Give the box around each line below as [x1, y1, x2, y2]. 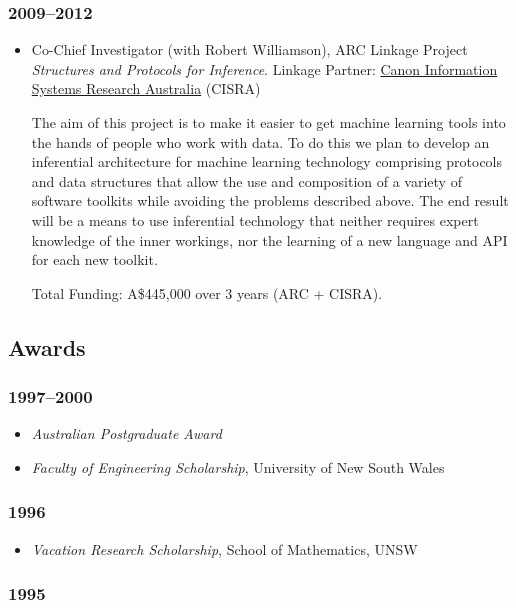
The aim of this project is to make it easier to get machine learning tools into [31, 112, 506, 132]
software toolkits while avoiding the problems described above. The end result [31, 190, 509, 211]
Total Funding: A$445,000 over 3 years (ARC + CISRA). [31, 282, 383, 303]
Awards [8, 331, 86, 362]
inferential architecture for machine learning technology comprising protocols [31, 151, 503, 172]
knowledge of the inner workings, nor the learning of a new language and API [31, 229, 508, 250]
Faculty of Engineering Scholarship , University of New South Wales [31, 456, 445, 477]
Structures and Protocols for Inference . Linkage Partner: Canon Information [31, 58, 498, 79]
